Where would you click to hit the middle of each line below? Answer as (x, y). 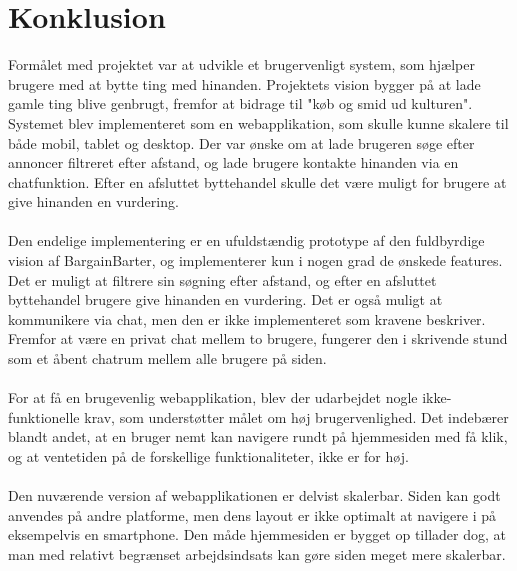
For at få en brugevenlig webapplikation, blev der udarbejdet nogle (213, 397)
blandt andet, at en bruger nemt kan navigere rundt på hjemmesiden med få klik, (258, 436)
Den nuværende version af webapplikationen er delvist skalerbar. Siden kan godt (254, 495)
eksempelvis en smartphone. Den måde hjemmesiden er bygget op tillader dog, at (257, 534)
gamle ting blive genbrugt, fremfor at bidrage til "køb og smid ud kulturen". (240, 103)
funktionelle (44, 416)
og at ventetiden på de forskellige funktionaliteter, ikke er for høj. (208, 456)
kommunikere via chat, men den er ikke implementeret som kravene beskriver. (247, 318)
